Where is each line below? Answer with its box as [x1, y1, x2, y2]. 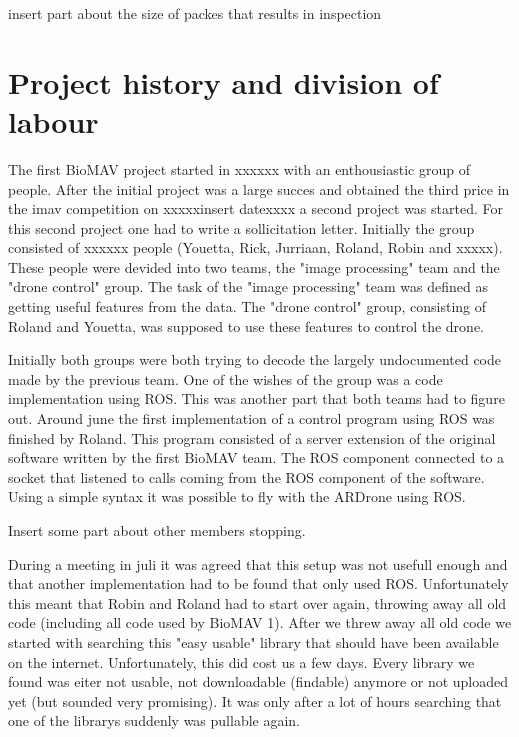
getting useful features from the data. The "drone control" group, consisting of [8, 296, 487, 317]
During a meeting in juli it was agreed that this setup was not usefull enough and [8, 553, 508, 574]
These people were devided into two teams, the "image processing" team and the [8, 256, 500, 277]
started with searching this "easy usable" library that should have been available [8, 631, 499, 652]
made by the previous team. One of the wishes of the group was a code [8, 368, 443, 389]
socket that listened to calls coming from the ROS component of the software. [8, 466, 485, 487]
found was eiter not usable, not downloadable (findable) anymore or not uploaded [8, 671, 509, 692]
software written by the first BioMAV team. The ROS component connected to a [8, 447, 505, 468]
